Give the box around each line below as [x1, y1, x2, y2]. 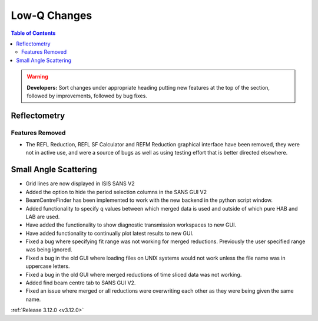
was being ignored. [25, 246, 73, 253]
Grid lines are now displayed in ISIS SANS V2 [25, 180, 135, 187]
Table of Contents [11, 30, 56, 37]
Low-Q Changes [11, 9, 92, 22]
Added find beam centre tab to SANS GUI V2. [25, 279, 136, 286]
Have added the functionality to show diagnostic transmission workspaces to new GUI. [25, 221, 237, 228]
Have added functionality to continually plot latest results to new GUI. [25, 230, 194, 237]
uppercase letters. [25, 263, 70, 270]
